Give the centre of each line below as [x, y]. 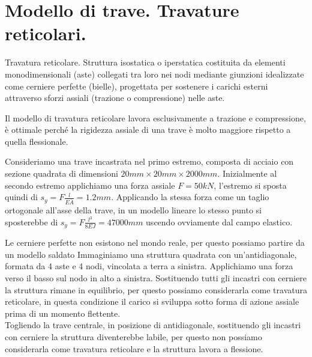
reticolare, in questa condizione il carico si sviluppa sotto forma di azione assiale [152, 301]
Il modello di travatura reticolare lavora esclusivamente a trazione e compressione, [155, 117]
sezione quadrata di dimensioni [61, 173]
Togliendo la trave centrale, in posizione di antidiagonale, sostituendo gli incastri [153, 325]
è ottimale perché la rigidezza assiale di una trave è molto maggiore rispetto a [148, 130]
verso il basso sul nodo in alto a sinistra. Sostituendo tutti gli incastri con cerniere [156, 278]
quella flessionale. [37, 141]
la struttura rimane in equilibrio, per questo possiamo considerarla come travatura [156, 289]
